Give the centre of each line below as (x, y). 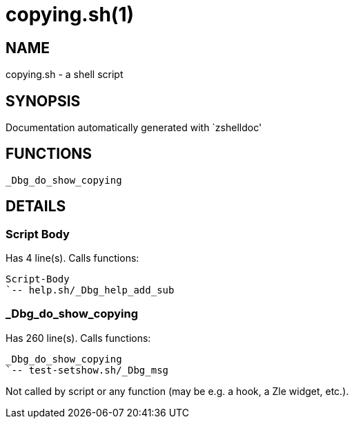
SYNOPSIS (43, 101)
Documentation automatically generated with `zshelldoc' (134, 128)
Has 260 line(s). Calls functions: (78, 338)
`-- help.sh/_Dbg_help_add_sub (90, 290)
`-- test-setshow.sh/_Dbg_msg (87, 370)
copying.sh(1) (70, 15)
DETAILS (36, 206)
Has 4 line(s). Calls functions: (72, 258)
